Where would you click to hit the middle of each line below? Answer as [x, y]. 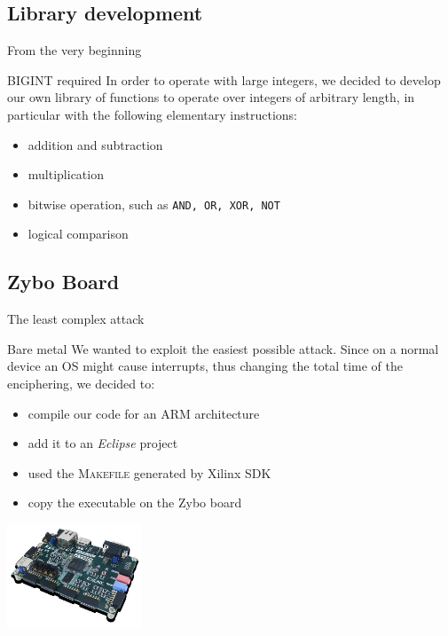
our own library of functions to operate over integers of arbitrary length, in [211, 97]
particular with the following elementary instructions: [153, 114]
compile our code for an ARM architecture [144, 413]
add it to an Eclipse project [103, 443]
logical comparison [78, 234]
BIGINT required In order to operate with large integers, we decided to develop [224, 79]
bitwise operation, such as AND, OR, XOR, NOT [154, 204]
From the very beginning [75, 50]
